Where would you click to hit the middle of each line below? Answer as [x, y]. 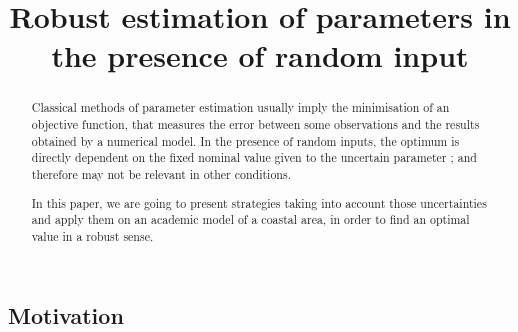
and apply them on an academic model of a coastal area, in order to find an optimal [250, 219]
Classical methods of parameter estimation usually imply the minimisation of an [240, 107]
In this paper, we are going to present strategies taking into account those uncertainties [259, 202]
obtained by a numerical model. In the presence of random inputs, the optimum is [245, 140]
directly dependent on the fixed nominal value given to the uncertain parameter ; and [254, 157]
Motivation [66, 314]
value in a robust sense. [92, 235]
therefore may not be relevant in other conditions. [161, 173]
